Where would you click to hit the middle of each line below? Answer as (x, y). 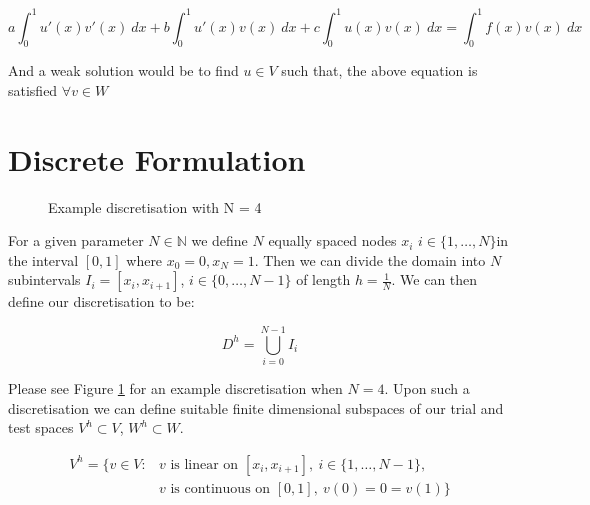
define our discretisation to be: (101, 301)
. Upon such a (427, 388)
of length (323, 279)
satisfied (33, 89)
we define (219, 240)
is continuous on (220, 488)
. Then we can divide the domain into (370, 259)
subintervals (44, 279)
